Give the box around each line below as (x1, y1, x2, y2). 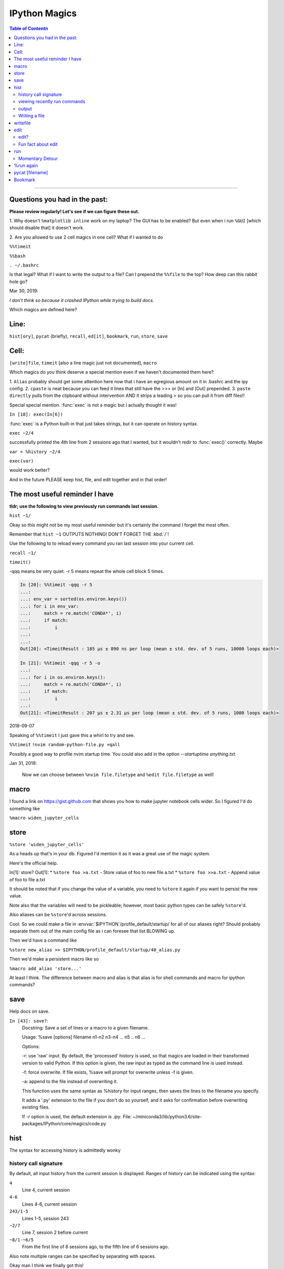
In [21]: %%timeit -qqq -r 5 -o (20, 660, 101, 666)
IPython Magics (9, 8, 77, 19)
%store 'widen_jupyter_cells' (9, 842, 85, 848)
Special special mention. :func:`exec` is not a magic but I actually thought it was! (9, 402, 177, 408)
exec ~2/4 (9, 430, 34, 436)
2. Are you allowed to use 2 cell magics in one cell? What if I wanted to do (9, 234, 164, 240)
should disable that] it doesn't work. (9, 225, 85, 231)
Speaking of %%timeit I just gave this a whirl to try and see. (9, 732, 135, 738)
